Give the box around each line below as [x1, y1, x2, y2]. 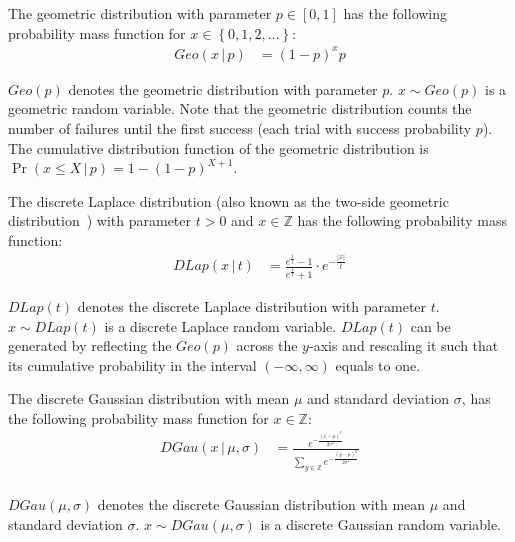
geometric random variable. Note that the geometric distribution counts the [8, 98, 472, 119]
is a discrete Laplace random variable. [104, 315, 337, 336]
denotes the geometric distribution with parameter [68, 78, 378, 99]
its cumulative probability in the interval [8, 354, 257, 375]
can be [410, 315, 451, 336]
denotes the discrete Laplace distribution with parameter [77, 295, 427, 316]
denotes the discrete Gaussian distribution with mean [97, 494, 426, 515]
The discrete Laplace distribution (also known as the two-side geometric [8, 190, 449, 211]
